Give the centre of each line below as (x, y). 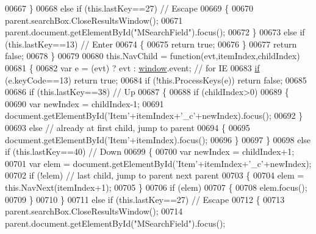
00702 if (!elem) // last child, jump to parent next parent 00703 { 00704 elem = (155, 175)
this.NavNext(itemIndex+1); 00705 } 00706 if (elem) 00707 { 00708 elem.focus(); (156, 187)
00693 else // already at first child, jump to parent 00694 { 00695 (127, 127)
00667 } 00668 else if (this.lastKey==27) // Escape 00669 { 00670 (129, 8)
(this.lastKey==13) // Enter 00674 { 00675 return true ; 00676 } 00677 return (151, 44)
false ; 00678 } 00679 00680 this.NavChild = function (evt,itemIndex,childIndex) (153, 56)
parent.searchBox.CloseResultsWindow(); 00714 (94, 211)
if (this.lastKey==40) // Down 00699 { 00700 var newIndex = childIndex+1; (150, 151)
